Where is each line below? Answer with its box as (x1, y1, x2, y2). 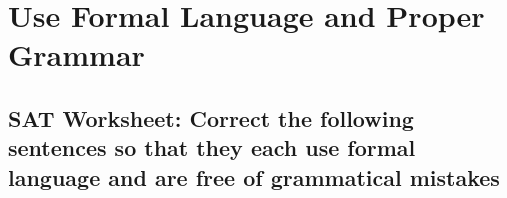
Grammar (8, 34, 145, 75)
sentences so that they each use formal (8, 132, 416, 163)
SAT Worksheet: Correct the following (8, 102, 414, 133)
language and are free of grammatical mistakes (8, 161, 500, 192)
